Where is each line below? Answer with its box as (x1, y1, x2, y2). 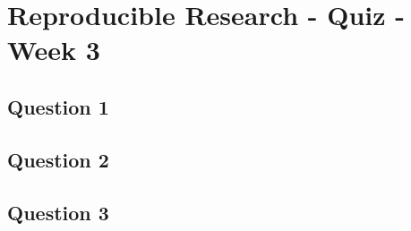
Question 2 (7, 145, 109, 173)
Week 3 (7, 31, 100, 68)
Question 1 (7, 92, 109, 120)
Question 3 (7, 198, 109, 226)
